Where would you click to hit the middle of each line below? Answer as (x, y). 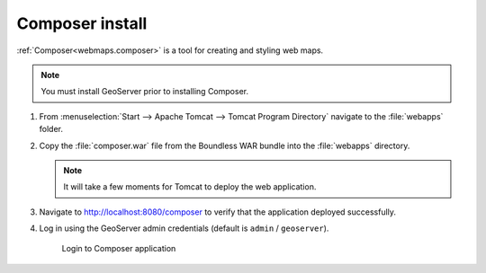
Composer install (82, 23)
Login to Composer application (119, 249)
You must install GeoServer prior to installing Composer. (145, 92)
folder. (51, 129)
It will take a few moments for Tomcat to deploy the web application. (190, 187)
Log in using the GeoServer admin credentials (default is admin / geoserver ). (184, 228)
